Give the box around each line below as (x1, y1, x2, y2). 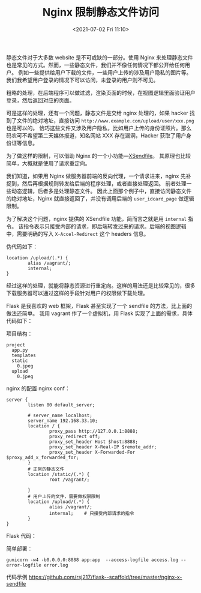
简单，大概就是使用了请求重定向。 (6, 160, 91, 167)
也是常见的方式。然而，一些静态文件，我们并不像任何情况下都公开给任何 (6, 61, 185, 68)
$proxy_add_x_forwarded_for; (6, 454, 79, 460)
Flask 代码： (6, 532, 37, 539)
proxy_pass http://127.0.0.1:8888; (49, 428, 138, 434)
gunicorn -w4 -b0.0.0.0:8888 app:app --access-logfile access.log (6, 556, 179, 563)
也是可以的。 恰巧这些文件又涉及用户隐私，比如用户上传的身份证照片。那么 (6, 124, 192, 131)
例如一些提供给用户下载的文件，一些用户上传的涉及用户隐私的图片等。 (17, 68, 192, 76)
